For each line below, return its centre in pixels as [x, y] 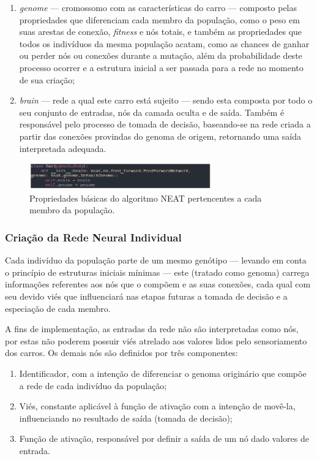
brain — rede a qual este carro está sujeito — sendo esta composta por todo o [166, 100]
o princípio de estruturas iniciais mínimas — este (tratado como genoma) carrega [157, 272]
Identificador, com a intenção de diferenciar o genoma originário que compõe [163, 373]
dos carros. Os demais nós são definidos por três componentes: [121, 353]
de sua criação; [47, 79]
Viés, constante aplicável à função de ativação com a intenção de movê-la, [157, 406]
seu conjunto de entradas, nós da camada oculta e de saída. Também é [152, 112]
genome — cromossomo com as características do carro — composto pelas [158, 7]
